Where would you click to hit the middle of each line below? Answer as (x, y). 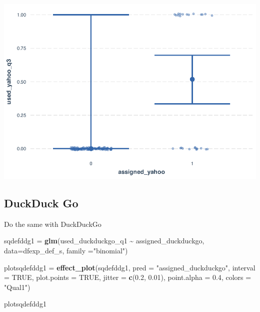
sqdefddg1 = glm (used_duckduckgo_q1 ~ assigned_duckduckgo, (104, 241)
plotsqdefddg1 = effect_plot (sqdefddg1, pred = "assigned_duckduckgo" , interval (130, 267)
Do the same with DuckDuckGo (53, 224)
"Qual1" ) (17, 287)
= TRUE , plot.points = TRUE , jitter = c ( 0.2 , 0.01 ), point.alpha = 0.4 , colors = (128, 277)
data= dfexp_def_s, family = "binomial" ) (66, 250)
